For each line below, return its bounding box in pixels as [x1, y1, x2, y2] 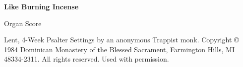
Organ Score [4, 18, 42, 28]
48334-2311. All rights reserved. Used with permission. [4, 54, 169, 64]
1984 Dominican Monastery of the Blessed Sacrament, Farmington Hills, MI [4, 44, 235, 54]
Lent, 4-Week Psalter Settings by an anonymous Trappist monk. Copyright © [4, 34, 239, 45]
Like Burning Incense [4, 1, 79, 11]
